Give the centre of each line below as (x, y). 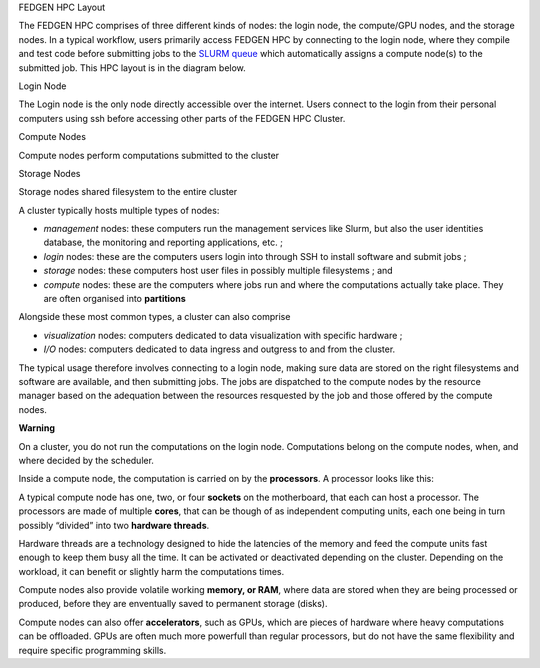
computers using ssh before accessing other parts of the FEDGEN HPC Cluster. (182, 118)
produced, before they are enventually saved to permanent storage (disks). (173, 604)
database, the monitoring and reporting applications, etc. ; (163, 242)
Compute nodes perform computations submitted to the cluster (149, 155)
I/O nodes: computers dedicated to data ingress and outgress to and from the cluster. (219, 349)
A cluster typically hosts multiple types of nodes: (119, 210)
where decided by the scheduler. (86, 460)
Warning (36, 428)
